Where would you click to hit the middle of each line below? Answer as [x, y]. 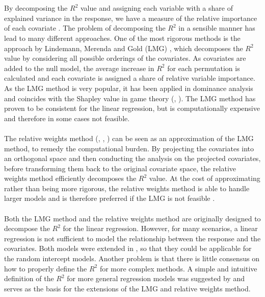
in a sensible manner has [217, 28]
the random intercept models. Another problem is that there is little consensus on [132, 258]
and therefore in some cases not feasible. [67, 118]
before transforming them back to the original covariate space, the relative [120, 168]
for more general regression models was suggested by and [156, 278]
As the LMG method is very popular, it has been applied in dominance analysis [129, 88]
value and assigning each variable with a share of [156, 8]
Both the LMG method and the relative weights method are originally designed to [132, 218]
